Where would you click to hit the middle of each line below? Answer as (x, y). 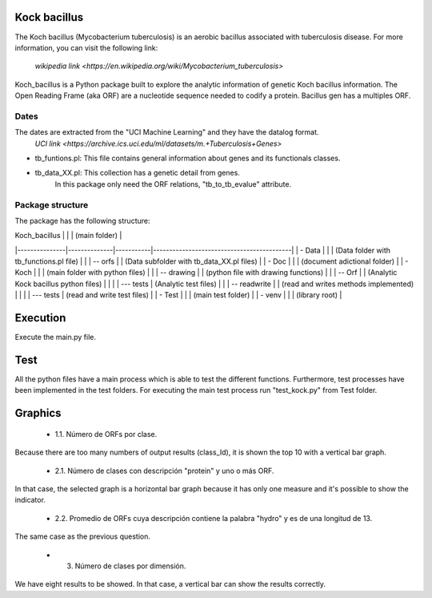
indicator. (30, 500)
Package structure (52, 204)
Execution (40, 318)
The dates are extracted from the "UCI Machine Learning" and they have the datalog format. (167, 132)
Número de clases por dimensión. (130, 566)
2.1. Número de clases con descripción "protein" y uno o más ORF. (164, 471)
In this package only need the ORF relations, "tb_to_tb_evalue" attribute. (173, 184)
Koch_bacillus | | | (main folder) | (68, 236)
